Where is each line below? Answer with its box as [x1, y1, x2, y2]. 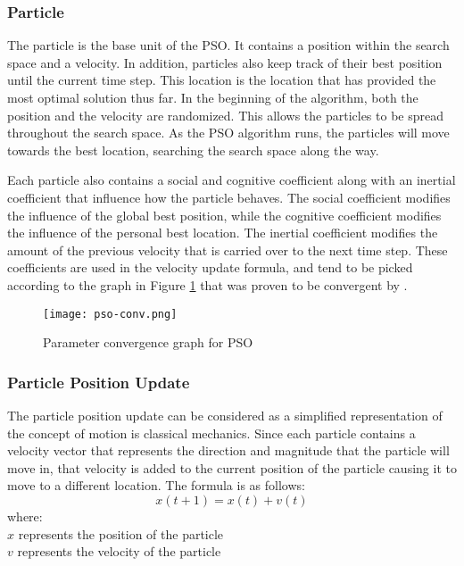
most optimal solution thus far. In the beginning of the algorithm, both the [7, 88, 418, 106]
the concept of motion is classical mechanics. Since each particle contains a [7, 423, 416, 442]
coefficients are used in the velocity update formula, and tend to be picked [7, 258, 413, 277]
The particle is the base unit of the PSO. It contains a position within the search [7, 36, 450, 54]
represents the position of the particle [18, 524, 224, 543]
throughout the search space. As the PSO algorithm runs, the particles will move [7, 123, 450, 142]
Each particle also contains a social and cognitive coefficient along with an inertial [7, 171, 456, 189]
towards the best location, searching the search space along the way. [7, 140, 379, 159]
